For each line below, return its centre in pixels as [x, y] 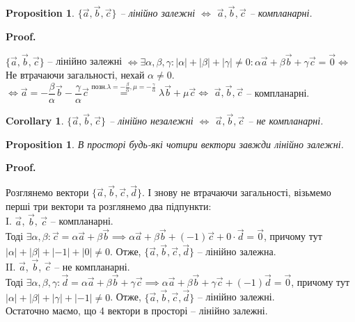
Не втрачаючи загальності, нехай [75, 75]
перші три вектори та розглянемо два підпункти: [109, 206]
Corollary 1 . [35, 121]
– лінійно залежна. [237, 251]
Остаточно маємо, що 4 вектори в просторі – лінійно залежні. [137, 311]
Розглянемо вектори [47, 192]
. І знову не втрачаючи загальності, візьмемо [236, 192]
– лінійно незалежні [151, 121]
